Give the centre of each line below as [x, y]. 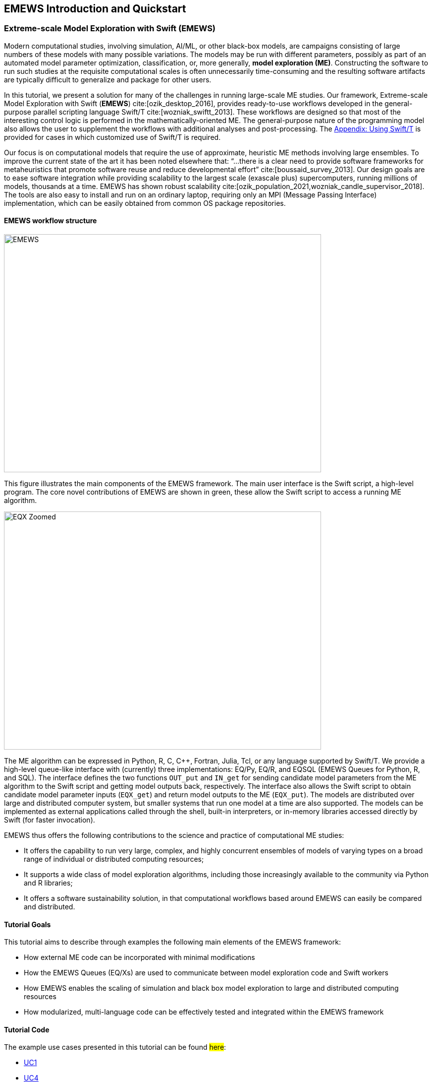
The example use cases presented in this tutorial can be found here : [115, 1047]
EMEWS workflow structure [51, 221]
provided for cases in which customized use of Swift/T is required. [112, 137]
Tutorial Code [27, 1029]
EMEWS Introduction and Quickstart [95, 9]
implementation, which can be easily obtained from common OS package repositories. [145, 203]
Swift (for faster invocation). [50, 820]
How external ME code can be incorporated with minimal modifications [139, 957]
